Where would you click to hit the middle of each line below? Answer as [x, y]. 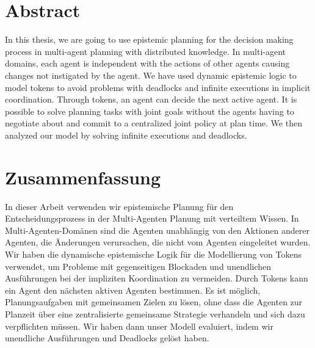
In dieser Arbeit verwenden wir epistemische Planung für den [119, 206]
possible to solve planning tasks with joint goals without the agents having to [150, 111]
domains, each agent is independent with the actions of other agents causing [147, 63]
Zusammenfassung [83, 177]
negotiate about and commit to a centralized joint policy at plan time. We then [154, 123]
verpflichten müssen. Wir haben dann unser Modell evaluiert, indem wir [139, 326]
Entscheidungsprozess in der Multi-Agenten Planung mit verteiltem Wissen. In [152, 218]
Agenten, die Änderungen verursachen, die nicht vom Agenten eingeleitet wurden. [158, 242]
